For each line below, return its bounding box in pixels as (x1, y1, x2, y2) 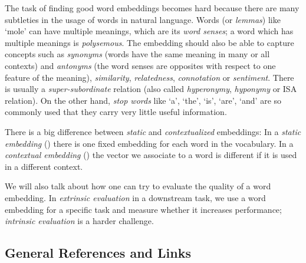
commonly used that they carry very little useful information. (5, 106, 227, 118)
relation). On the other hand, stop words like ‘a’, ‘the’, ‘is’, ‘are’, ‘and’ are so (5, 94, 282, 106)
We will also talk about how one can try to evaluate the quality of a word (5, 180, 271, 192)
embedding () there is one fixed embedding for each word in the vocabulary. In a (5, 137, 294, 149)
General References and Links (5, 244, 191, 262)
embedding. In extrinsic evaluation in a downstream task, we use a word (5, 191, 266, 203)
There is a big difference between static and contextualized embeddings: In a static (5, 125, 301, 137)
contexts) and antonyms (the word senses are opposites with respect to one (5, 59, 276, 71)
